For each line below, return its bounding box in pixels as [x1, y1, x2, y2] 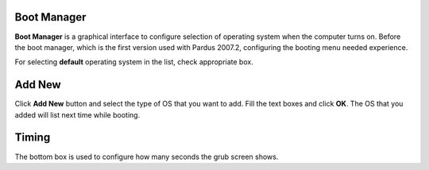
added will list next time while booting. [14, 110, 141, 119]
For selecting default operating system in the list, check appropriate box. [14, 57, 253, 67]
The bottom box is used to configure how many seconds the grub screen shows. [14, 152, 279, 161]
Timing [14, 131, 51, 145]
